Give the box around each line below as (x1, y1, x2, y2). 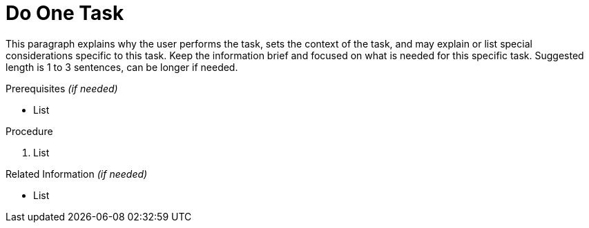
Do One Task (6, 1, 124, 25)
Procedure (6, 125, 53, 137)
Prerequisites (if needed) (6, 82, 118, 94)
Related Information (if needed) (6, 167, 148, 180)
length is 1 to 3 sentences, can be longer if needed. (6, 61, 238, 73)
